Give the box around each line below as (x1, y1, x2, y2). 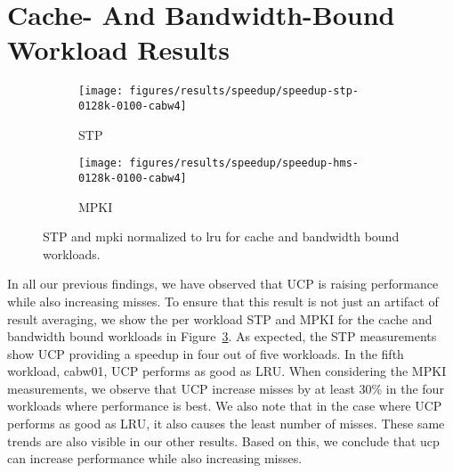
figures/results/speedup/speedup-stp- (129, 85, 359, 98)
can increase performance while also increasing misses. (7, 449, 303, 468)
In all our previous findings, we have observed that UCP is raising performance (7, 274, 439, 293)
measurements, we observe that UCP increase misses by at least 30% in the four (7, 379, 444, 397)
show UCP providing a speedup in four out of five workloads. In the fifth (7, 344, 404, 363)
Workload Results (7, 31, 230, 68)
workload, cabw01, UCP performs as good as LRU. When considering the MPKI (7, 362, 447, 380)
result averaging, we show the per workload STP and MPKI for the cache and (7, 309, 433, 328)
